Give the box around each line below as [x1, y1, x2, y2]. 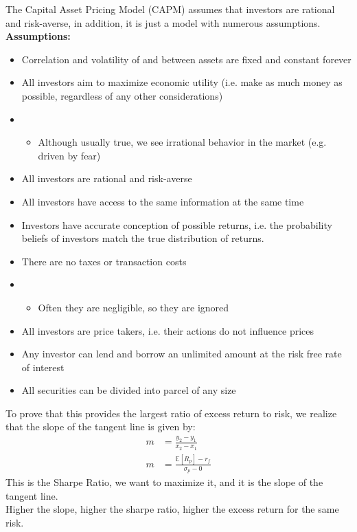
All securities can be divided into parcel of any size [21, 383, 236, 397]
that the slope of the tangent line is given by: [5, 419, 196, 434]
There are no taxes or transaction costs [21, 254, 187, 268]
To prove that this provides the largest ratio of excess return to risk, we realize [5, 406, 337, 420]
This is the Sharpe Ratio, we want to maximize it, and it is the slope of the [5, 475, 323, 489]
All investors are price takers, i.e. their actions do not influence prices [21, 323, 314, 337]
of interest [21, 359, 65, 374]
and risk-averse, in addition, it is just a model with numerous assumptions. [5, 15, 321, 30]
